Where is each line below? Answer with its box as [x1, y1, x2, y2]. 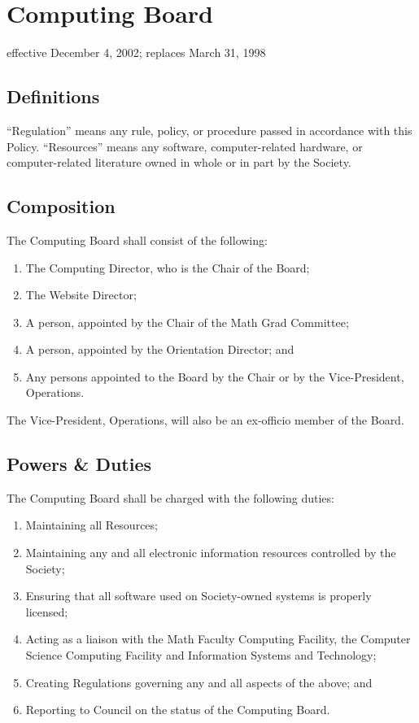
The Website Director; [25, 286, 137, 303]
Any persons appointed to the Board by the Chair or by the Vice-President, [25, 368, 404, 385]
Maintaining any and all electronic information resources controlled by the [25, 544, 396, 561]
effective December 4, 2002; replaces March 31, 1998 [7, 44, 266, 61]
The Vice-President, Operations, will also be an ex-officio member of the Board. [7, 412, 404, 429]
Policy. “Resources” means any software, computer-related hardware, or [7, 137, 363, 155]
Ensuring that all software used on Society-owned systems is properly [25, 587, 372, 604]
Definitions [7, 84, 100, 109]
